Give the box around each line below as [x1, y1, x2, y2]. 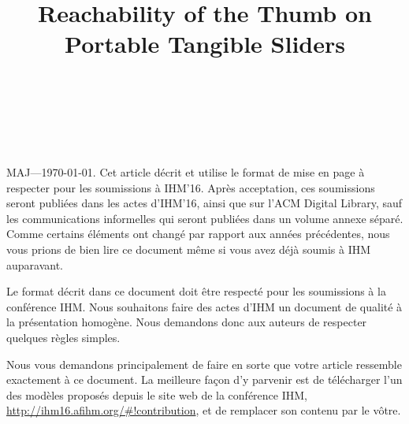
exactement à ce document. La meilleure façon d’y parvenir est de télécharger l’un [6, 371, 403, 388]
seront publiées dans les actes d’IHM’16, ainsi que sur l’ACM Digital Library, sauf [6, 195, 403, 211]
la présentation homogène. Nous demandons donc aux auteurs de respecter [6, 314, 367, 330]
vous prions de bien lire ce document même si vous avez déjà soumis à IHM [6, 241, 371, 258]
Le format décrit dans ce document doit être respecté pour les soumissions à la [6, 283, 386, 299]
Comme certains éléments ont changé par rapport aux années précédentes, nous [6, 225, 390, 242]
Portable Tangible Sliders [65, 28, 345, 60]
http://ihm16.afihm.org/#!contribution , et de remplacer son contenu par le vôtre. [6, 402, 401, 418]
